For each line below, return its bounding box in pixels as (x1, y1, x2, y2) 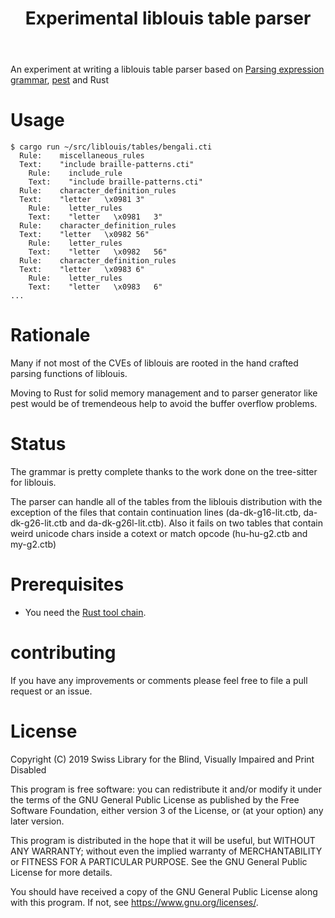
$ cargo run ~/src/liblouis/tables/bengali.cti (10, 142, 213, 152)
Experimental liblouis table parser (24, 7, 312, 30)
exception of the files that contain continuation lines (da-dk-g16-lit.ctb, (10, 507, 302, 518)
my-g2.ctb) (10, 538, 57, 550)
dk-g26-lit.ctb (10, 517, 68, 529)
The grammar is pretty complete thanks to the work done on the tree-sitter (10, 466, 318, 477)
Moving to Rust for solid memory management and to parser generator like (10, 387, 318, 399)
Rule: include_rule (28, 168, 123, 179)
